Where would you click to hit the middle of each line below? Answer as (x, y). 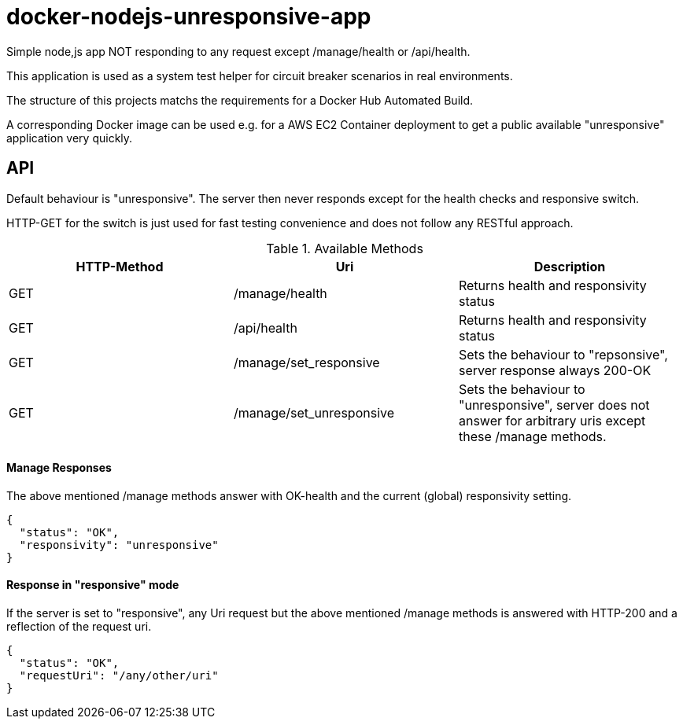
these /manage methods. (532, 436)
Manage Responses (59, 468)
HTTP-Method (120, 266)
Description (570, 266)
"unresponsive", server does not (554, 405)
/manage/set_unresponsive (314, 412)
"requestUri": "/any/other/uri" (119, 676)
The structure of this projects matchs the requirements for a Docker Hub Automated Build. (240, 100)
